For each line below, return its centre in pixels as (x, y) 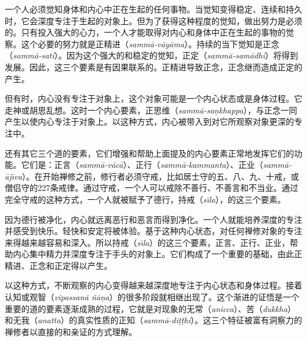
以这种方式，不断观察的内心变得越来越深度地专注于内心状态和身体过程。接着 (153, 285)
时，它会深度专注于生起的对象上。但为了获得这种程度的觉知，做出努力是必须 (153, 20)
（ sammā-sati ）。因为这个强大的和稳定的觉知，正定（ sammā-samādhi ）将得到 (151, 55)
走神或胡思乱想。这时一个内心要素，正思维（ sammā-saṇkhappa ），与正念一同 (151, 110)
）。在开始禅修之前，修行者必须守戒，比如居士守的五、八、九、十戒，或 (161, 176)
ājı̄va (14, 176)
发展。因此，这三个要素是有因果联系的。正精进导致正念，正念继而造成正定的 (153, 66)
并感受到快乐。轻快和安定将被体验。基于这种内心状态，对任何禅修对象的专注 (153, 231)
